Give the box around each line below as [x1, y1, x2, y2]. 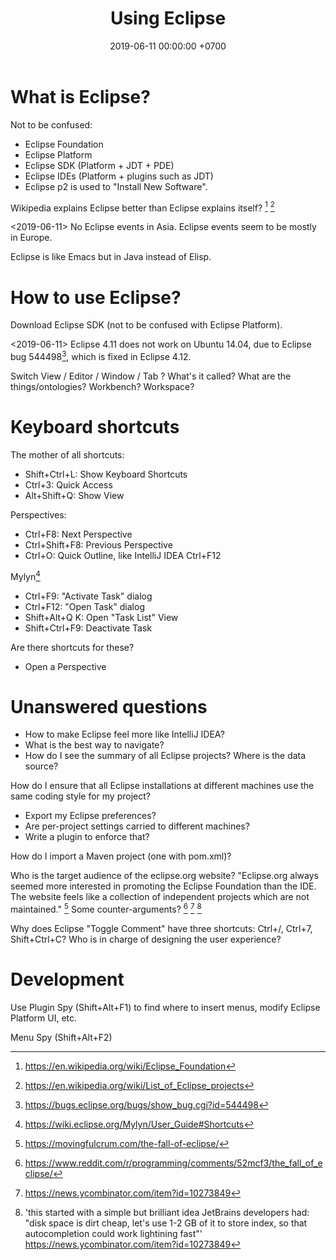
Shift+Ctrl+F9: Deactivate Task [24, 622, 152, 634]
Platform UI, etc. [10, 1012, 78, 1024]
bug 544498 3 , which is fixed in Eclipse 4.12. [10, 349, 192, 362]
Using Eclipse [109, 7, 227, 30]
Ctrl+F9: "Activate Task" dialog [24, 590, 153, 602]
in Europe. [10, 232, 53, 244]
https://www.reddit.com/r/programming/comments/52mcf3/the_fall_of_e [24, 1157, 323, 1169]
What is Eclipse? [10, 85, 151, 108]
